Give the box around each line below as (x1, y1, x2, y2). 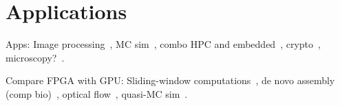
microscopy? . (6, 50, 65, 64)
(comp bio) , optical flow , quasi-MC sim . (6, 86, 188, 101)
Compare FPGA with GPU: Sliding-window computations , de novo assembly (6, 73, 335, 88)
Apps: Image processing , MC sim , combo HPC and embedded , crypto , (6, 37, 321, 51)
